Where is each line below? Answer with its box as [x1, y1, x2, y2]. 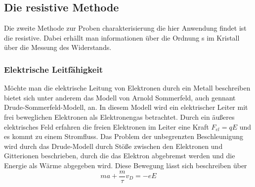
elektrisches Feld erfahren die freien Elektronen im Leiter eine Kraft [4, 121, 209, 132]
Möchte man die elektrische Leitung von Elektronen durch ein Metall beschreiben [4, 83, 251, 93]
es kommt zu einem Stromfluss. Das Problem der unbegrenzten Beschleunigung [4, 131, 244, 141]
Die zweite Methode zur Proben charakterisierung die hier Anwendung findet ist [4, 23, 247, 33]
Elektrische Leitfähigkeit [4, 63, 103, 75]
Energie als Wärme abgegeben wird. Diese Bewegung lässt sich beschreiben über [4, 160, 247, 170]
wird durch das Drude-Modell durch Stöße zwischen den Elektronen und [4, 140, 223, 151]
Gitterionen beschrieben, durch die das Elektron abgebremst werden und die [4, 150, 235, 161]
